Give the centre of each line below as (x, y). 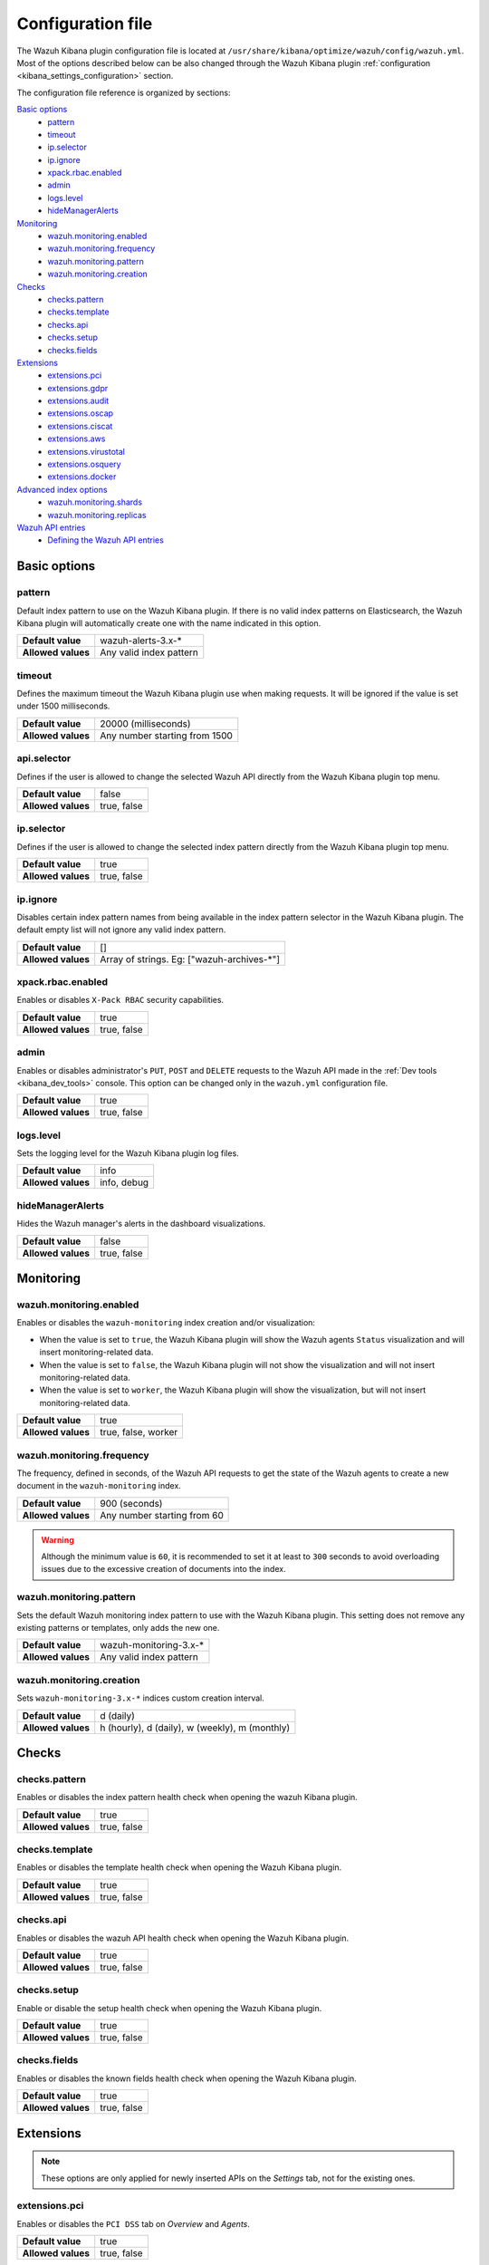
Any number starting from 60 (162, 1515)
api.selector (44, 758)
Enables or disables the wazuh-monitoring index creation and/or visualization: (166, 1323)
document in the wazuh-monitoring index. (99, 1486)
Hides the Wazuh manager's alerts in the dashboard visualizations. (141, 1224)
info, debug (125, 1182)
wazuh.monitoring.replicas (97, 515)
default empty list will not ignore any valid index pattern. (121, 930)
